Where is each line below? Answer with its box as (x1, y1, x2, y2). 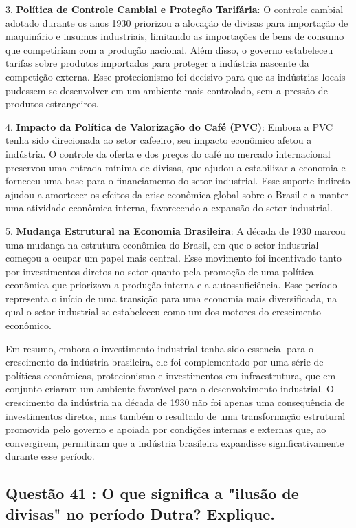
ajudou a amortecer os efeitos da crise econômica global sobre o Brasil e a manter (5, 187, 348, 201)
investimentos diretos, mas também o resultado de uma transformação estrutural (5, 408, 346, 423)
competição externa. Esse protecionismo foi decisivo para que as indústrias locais (5, 69, 346, 83)
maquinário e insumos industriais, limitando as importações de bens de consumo (5, 29, 344, 43)
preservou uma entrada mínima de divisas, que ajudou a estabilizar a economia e (5, 160, 346, 174)
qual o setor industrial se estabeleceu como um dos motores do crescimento (5, 304, 322, 319)
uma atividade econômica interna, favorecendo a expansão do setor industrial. (5, 200, 333, 215)
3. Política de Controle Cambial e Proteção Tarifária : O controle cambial (5, 2, 344, 16)
